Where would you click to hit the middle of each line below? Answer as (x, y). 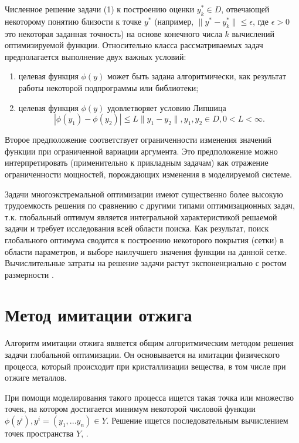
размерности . (29, 274)
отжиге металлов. (36, 377)
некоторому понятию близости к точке (73, 21)
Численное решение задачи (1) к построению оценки (100, 9)
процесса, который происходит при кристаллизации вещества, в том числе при (145, 366)
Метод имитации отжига (98, 315)
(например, (174, 21)
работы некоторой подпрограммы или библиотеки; (108, 87)
